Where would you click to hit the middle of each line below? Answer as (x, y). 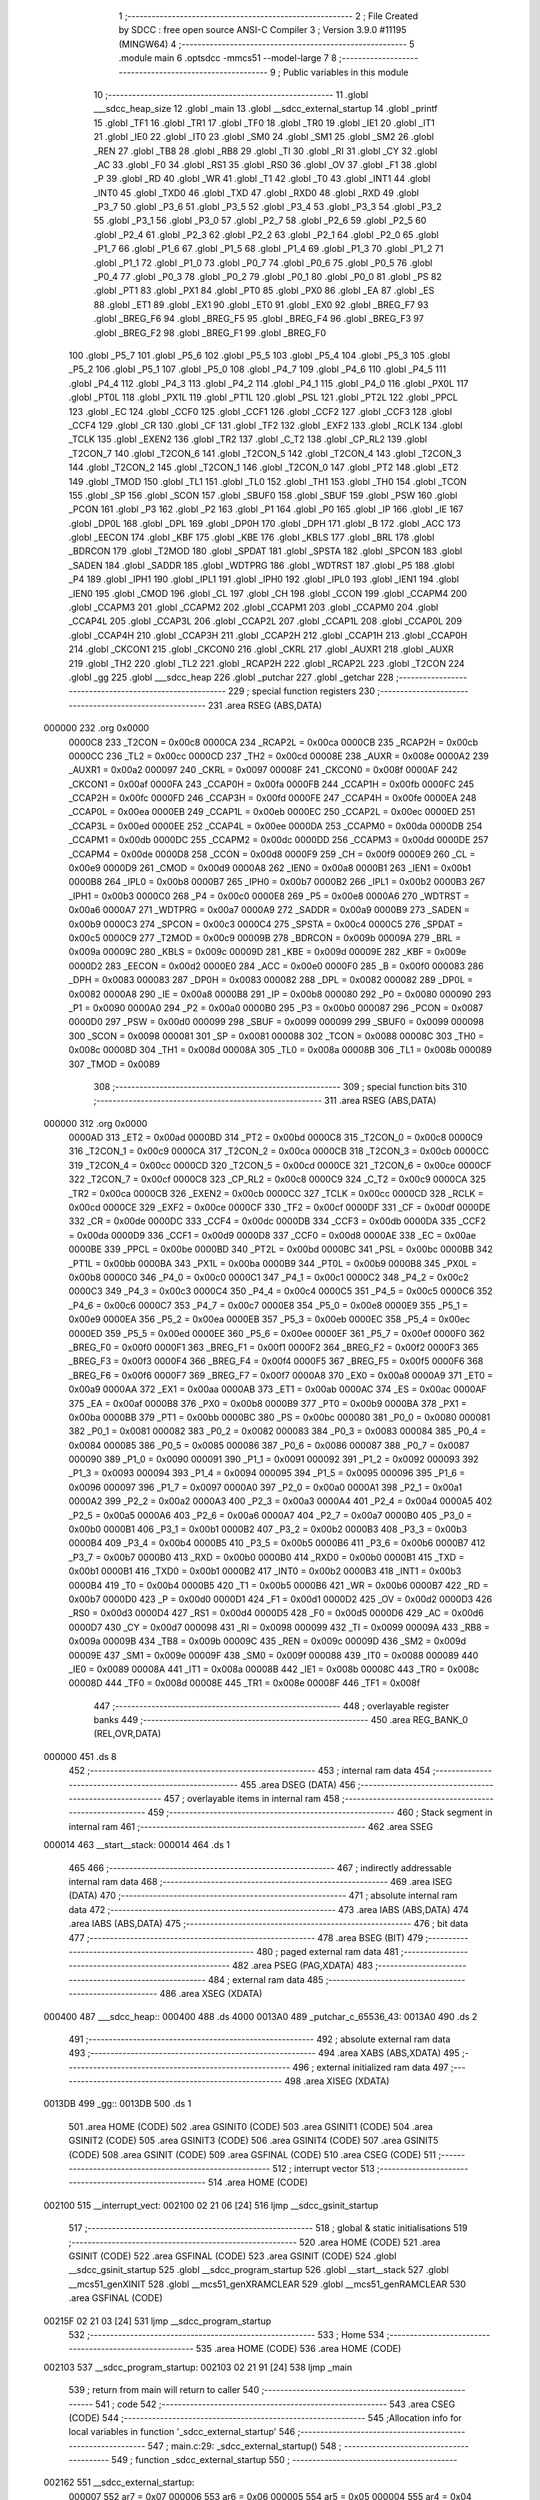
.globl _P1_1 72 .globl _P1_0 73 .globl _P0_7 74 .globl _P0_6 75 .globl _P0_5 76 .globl (263, 262)
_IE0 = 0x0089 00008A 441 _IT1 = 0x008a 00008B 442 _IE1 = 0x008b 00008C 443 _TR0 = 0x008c (274, 1669)
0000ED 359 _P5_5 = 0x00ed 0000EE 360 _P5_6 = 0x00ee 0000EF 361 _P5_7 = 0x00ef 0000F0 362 (276, 1333)
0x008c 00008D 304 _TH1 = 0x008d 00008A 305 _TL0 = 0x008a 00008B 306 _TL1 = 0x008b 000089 (280, 1050)
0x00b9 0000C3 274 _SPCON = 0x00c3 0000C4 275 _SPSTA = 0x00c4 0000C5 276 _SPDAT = (266, 924)
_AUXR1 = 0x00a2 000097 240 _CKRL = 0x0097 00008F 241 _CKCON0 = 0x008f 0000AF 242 (263, 770)
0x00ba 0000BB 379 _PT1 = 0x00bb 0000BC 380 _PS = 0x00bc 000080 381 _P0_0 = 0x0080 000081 (279, 1417)
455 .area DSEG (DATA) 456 (298, 1784)
